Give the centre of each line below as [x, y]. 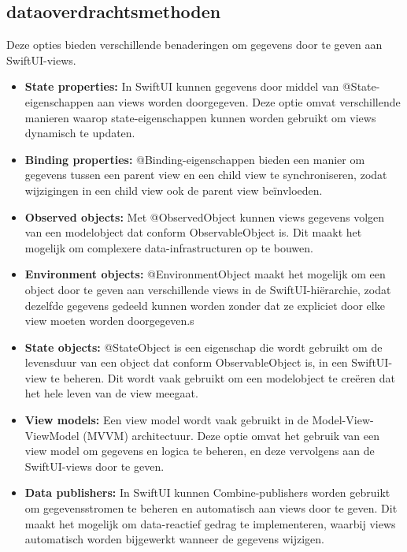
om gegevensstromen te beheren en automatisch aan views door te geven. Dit [211, 508]
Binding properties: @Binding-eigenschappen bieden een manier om [195, 159]
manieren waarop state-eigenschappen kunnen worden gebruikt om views [200, 117]
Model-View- [343, 420]
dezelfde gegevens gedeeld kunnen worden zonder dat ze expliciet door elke [205, 305]
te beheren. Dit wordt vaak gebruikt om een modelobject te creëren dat [223, 377]
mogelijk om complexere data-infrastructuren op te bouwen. [169, 247]
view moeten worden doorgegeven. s [109, 321]
